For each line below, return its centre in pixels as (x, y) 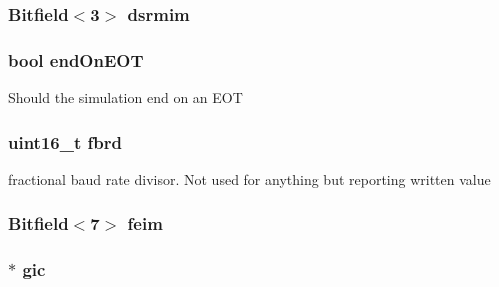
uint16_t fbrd (65, 141)
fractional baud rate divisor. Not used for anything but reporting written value (249, 178)
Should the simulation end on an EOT (125, 97)
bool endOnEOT (76, 59)
